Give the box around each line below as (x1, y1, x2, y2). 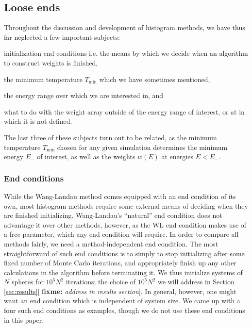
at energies (161, 151, 193, 162)
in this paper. (4, 314, 44, 325)
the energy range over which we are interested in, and (4, 90, 164, 100)
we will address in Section (157, 277, 235, 287)
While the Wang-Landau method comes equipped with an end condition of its (4, 191, 236, 201)
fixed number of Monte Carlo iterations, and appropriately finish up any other (4, 258, 236, 268)
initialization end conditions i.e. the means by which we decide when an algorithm (4, 48, 248, 58)
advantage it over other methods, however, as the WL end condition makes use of (4, 219, 247, 230)
